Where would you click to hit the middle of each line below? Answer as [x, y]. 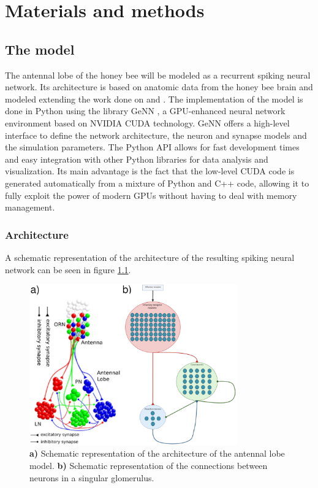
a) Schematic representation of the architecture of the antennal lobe [157, 453]
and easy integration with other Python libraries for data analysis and [137, 159]
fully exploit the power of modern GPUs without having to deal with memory [151, 195]
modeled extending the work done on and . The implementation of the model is [154, 99]
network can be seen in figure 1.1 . [68, 269]
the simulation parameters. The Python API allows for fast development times [152, 147]
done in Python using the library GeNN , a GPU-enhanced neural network [145, 111]
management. [30, 207]
